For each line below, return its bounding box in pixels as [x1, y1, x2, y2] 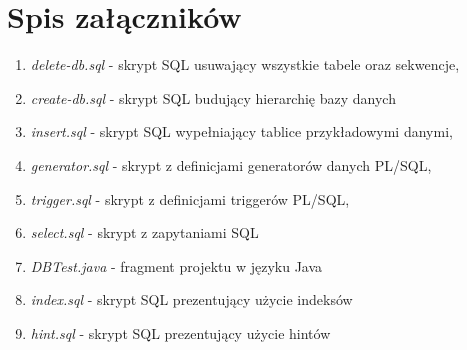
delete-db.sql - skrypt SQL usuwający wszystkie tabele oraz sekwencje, [30, 54, 460, 75]
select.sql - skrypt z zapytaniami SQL [30, 222, 259, 243]
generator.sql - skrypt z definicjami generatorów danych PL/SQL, [30, 154, 432, 175]
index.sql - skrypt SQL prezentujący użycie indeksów [30, 289, 353, 310]
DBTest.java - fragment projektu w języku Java [30, 255, 323, 276]
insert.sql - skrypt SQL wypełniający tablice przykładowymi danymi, [30, 121, 453, 142]
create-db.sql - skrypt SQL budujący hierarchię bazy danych [30, 87, 396, 108]
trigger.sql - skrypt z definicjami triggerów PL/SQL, [30, 188, 350, 209]
